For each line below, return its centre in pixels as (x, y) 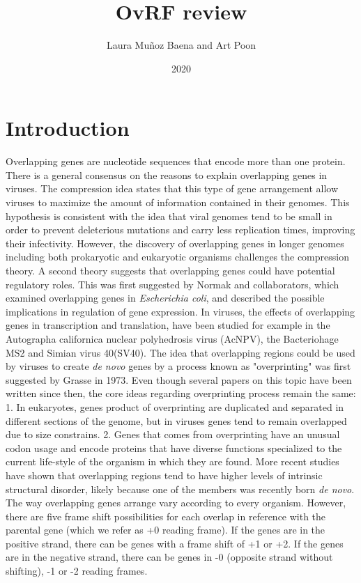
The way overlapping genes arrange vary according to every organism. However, (176, 503)
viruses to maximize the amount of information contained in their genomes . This (178, 202)
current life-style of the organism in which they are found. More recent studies (172, 461)
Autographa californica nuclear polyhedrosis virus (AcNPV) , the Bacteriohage (172, 338)
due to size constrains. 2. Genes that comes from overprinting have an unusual (173, 434)
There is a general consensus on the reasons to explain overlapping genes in (167, 174)
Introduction (68, 128)
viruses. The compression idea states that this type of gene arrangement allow (172, 188)
